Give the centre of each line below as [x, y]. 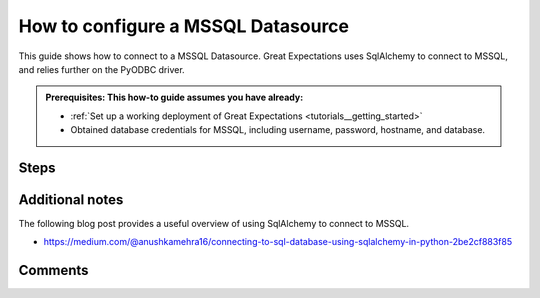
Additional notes [71, 199]
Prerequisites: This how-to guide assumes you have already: [174, 97]
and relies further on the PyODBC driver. [101, 69]
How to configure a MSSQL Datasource [184, 26]
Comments [53, 270]
